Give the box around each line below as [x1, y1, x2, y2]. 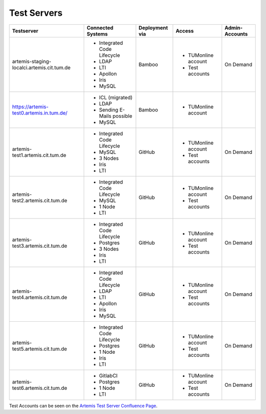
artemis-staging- [12, 58, 52, 65]
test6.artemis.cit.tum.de [12, 384, 67, 391]
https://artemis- [12, 103, 49, 110]
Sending [99, 106, 118, 113]
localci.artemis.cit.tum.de [12, 64, 71, 71]
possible [112, 113, 133, 119]
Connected [86, 24, 113, 31]
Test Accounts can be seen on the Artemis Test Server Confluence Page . [9, 403, 158, 409]
